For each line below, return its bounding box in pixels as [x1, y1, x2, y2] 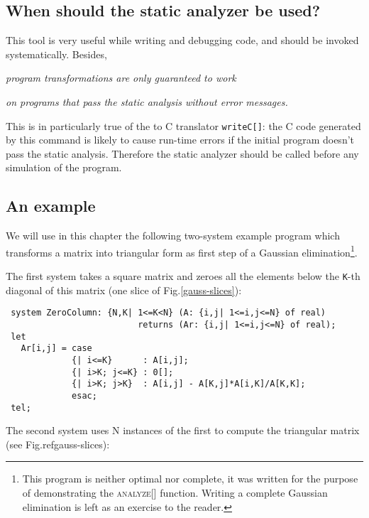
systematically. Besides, [6, 46, 107, 61]
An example [6, 195, 96, 217]
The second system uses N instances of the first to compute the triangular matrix [6, 423, 360, 438]
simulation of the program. [6, 160, 122, 175]
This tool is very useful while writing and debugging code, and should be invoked [6, 33, 359, 48]
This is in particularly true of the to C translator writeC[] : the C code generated [6, 118, 361, 133]
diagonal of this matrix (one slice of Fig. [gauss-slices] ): [6, 282, 242, 297]
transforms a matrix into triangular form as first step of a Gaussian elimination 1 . [6, 242, 358, 259]
